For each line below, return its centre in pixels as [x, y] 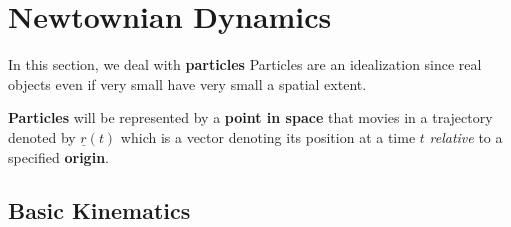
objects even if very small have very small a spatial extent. [187, 83]
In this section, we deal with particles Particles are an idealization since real [245, 64]
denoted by [42, 136]
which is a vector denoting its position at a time [268, 136]
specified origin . [58, 156]
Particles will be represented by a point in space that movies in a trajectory [250, 117]
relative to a [466, 136]
